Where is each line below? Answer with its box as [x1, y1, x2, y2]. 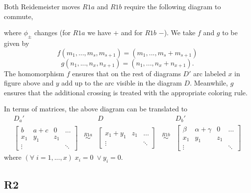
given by [4, 38, 29, 48]
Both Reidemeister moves [4, 1, 80, 11]
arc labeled [193, 68, 226, 78]
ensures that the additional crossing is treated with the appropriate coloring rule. [4, 87, 248, 97]
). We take [164, 27, 196, 38]
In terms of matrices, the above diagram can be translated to [4, 104, 188, 114]
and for [121, 27, 143, 38]
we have [87, 27, 111, 38]
